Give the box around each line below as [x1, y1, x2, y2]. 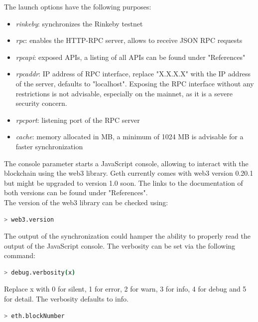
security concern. [15, 98, 67, 108]
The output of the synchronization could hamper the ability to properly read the [4, 231, 251, 241]
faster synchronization [15, 141, 83, 151]
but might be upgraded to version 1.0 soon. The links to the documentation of [4, 177, 243, 188]
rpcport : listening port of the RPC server [15, 114, 140, 125]
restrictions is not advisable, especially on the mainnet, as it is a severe [15, 88, 233, 98]
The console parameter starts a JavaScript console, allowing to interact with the [4, 158, 249, 168]
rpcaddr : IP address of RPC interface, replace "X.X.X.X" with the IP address [15, 68, 251, 79]
